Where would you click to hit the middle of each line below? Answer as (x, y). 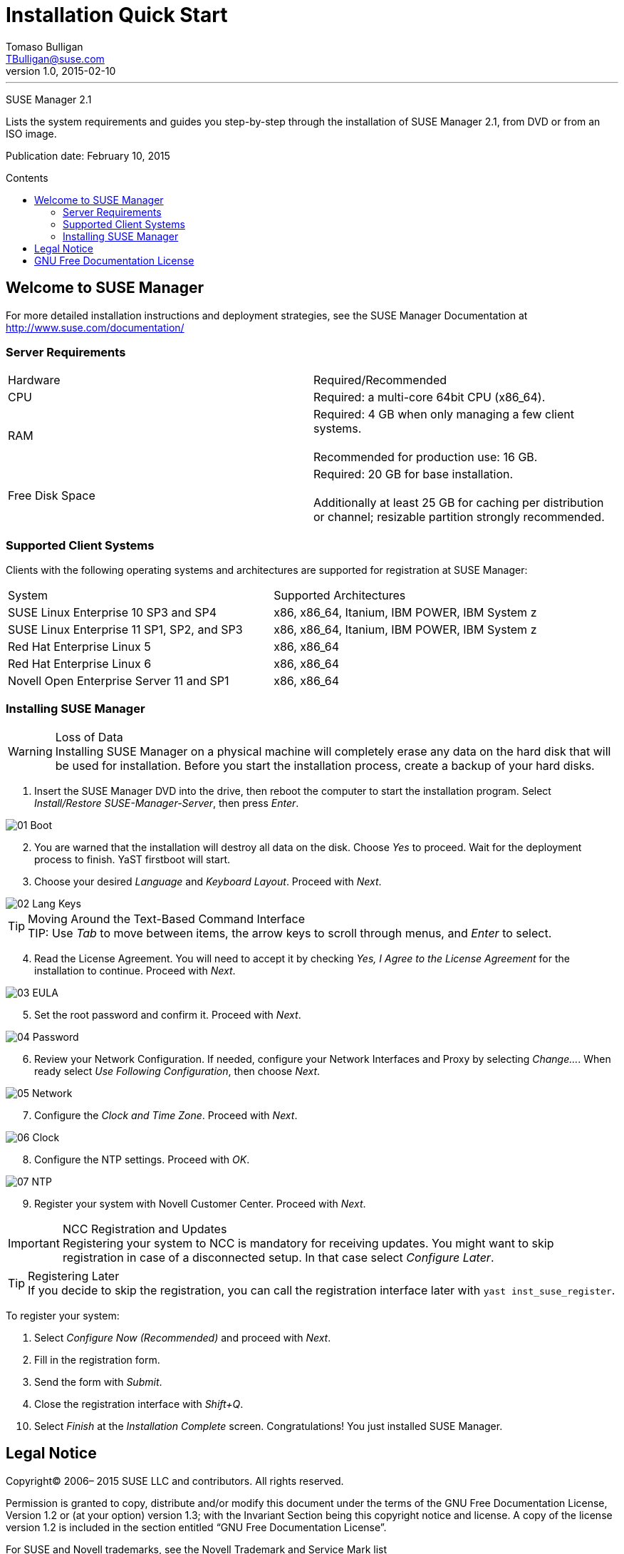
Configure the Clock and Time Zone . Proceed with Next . (166, 1115)
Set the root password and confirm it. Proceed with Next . (168, 1014)
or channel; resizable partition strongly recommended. (459, 517)
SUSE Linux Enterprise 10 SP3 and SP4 (113, 613)
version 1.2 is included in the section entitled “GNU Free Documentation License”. (196, 1527)
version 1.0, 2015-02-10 (61, 71)
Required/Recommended (380, 380)
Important (34, 1243)
